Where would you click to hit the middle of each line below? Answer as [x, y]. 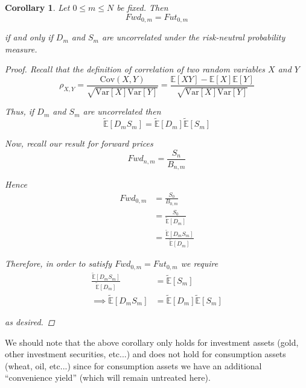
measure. [21, 49]
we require [199, 263]
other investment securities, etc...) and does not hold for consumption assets [145, 354]
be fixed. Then [142, 7]
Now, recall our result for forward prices [79, 143]
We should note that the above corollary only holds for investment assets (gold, [152, 342]
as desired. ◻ [30, 321]
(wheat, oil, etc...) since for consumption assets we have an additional [133, 365]
